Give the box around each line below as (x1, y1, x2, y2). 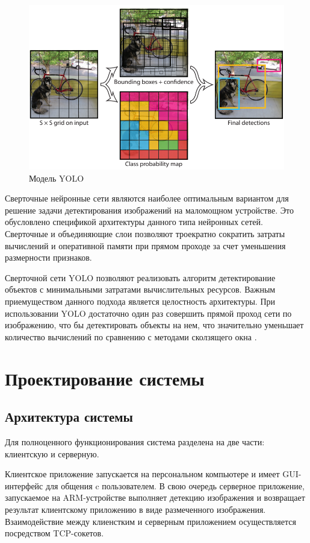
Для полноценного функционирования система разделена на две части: (5, 435, 265, 448)
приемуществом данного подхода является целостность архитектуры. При (5, 295, 276, 307)
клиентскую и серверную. (5, 447, 99, 460)
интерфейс (5, 479, 43, 492)
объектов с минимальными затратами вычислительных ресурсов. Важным (5, 283, 276, 296)
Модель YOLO (29, 171, 84, 184)
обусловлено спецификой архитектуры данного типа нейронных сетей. (5, 215, 263, 228)
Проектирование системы (5, 366, 205, 390)
